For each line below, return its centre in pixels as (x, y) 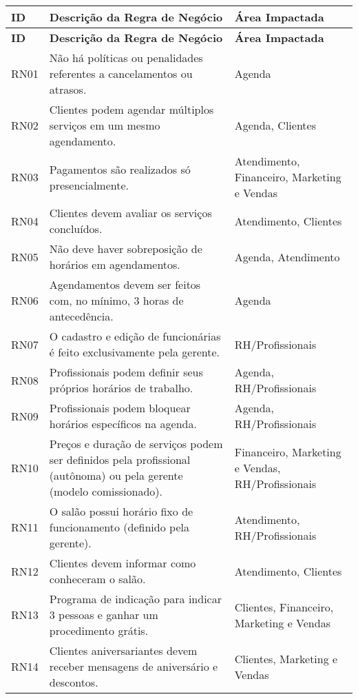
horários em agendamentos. (115, 264)
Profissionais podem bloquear (120, 408)
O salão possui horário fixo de (121, 511)
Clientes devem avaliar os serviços (130, 213)
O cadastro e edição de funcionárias (135, 336)
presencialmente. (89, 185)
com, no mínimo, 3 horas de (116, 300)
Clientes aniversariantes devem (123, 650)
